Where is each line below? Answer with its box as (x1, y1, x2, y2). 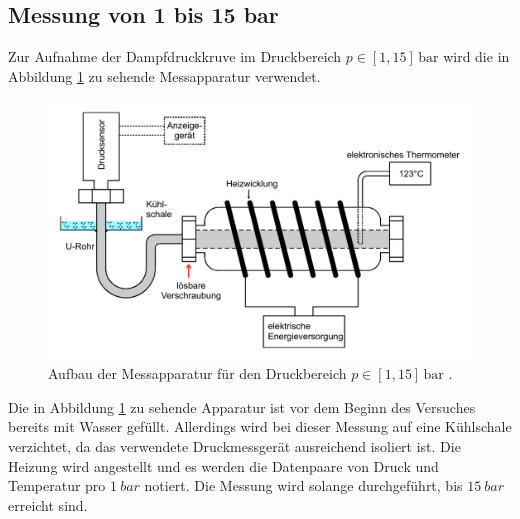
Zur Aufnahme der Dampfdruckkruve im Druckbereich (8, 46, 342, 67)
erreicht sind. (8, 494, 88, 515)
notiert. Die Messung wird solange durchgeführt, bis (144, 475, 463, 496)
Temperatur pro (8, 475, 106, 496)
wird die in (443, 46, 510, 67)
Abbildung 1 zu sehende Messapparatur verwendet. (8, 65, 321, 86)
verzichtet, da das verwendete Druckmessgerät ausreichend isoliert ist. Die (8, 435, 461, 456)
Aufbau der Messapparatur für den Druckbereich (48, 363, 347, 384)
